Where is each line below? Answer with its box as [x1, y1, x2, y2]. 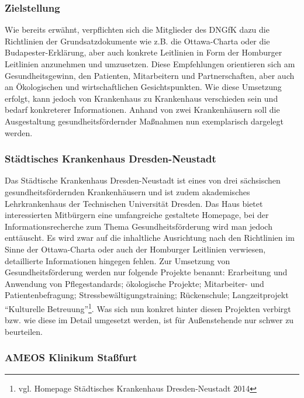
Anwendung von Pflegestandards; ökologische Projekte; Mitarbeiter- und [5, 277, 264, 289]
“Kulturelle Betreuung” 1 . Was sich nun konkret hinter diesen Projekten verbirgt [5, 300, 291, 314]
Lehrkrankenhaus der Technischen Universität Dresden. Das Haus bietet [5, 197, 263, 209]
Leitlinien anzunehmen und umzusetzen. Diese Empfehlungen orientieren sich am [5, 58, 295, 70]
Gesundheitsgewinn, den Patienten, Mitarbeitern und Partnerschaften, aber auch [5, 69, 295, 81]
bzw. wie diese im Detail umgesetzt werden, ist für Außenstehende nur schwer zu [5, 314, 294, 326]
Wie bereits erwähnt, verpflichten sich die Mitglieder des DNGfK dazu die [5, 23, 270, 36]
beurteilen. [5, 325, 43, 337]
